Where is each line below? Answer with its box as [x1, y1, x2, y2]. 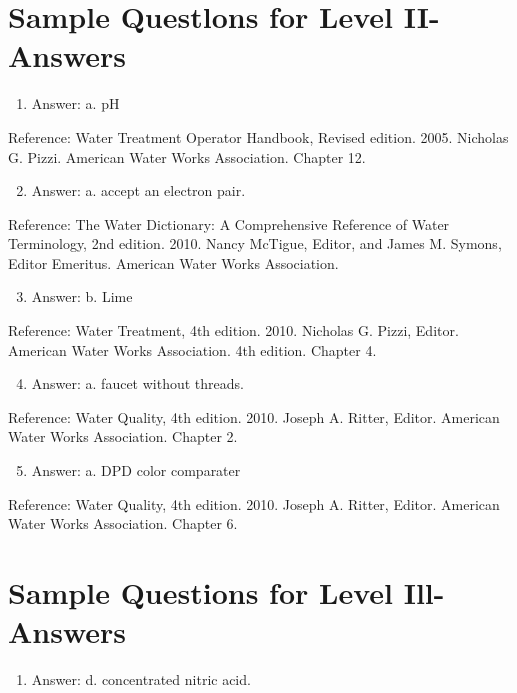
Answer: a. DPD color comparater [31, 460, 241, 481]
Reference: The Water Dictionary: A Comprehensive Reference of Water [8, 213, 450, 234]
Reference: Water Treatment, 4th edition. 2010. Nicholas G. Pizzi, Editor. [8, 320, 459, 341]
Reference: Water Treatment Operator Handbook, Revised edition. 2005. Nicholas [8, 126, 509, 147]
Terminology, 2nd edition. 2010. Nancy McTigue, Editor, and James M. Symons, [8, 233, 502, 254]
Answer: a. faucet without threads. [31, 373, 244, 394]
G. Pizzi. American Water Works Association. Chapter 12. [8, 146, 366, 167]
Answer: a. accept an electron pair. [31, 180, 246, 201]
